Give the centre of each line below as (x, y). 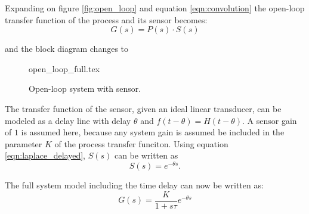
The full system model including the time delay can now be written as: (134, 185)
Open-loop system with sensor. (85, 89)
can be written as (146, 155)
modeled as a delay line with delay (68, 120)
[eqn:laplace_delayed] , (45, 155)
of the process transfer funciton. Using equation (141, 143)
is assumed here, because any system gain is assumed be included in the (153, 132)
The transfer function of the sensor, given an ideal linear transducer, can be (143, 108)
